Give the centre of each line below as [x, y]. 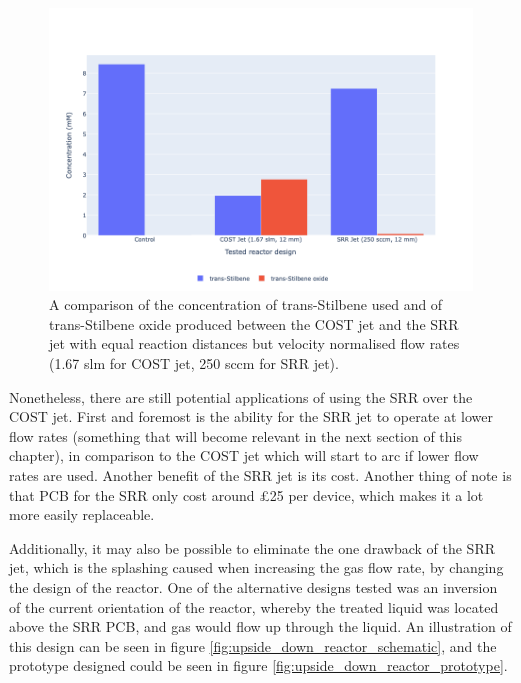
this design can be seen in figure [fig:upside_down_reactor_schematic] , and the [253, 645]
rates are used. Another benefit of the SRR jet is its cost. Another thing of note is [260, 475]
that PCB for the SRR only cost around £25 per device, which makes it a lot [246, 494]
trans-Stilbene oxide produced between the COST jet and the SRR [254, 323]
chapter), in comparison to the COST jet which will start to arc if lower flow [244, 455]
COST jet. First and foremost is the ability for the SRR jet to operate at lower [251, 416]
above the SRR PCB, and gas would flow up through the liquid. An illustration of [260, 626]
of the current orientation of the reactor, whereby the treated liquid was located [254, 606]
